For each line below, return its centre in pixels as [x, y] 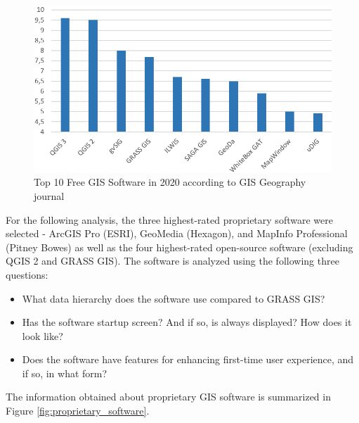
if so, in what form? [65, 373]
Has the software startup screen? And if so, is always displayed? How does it [187, 322]
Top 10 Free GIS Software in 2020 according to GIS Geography [170, 182]
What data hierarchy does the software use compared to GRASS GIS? [174, 298]
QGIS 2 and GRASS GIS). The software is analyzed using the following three [172, 261]
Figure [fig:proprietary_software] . [78, 411]
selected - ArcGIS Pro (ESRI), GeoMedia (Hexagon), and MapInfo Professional [177, 233]
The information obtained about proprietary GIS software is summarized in [168, 397]
